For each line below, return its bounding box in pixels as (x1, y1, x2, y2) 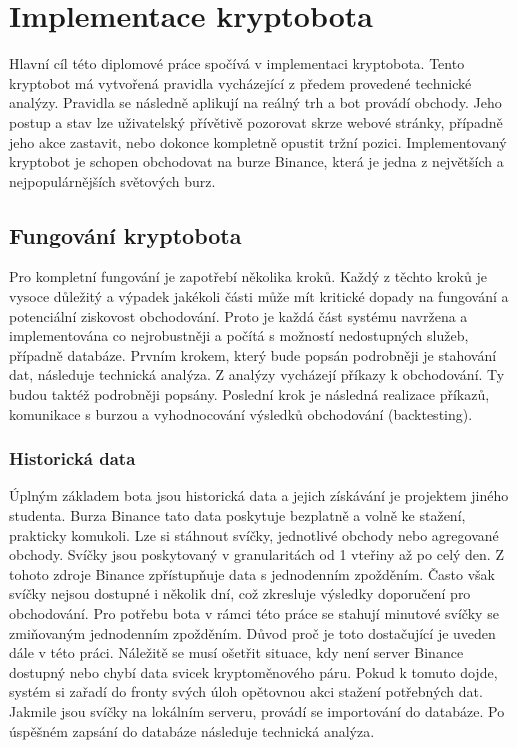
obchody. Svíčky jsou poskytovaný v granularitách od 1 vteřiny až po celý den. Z (9, 544, 504, 565)
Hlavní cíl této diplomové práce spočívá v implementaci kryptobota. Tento (9, 53, 465, 74)
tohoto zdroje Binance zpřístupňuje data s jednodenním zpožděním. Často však (9, 563, 495, 584)
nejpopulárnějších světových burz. (9, 170, 216, 191)
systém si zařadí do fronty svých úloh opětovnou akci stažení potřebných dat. (9, 681, 483, 702)
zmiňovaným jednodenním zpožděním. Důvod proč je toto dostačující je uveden (9, 622, 496, 643)
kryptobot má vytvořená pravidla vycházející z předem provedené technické (9, 72, 472, 93)
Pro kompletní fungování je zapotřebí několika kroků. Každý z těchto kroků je (9, 266, 487, 287)
